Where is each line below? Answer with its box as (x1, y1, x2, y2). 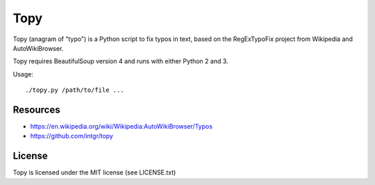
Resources (12, 104, 60, 115)
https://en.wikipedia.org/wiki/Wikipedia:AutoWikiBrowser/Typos (30, 122, 213, 131)
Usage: (12, 70, 34, 78)
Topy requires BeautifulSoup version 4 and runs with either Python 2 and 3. (12, 57, 228, 65)
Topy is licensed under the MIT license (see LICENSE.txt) (12, 168, 176, 177)
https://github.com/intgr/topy (30, 132, 114, 140)
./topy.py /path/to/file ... (25, 86, 124, 94)
